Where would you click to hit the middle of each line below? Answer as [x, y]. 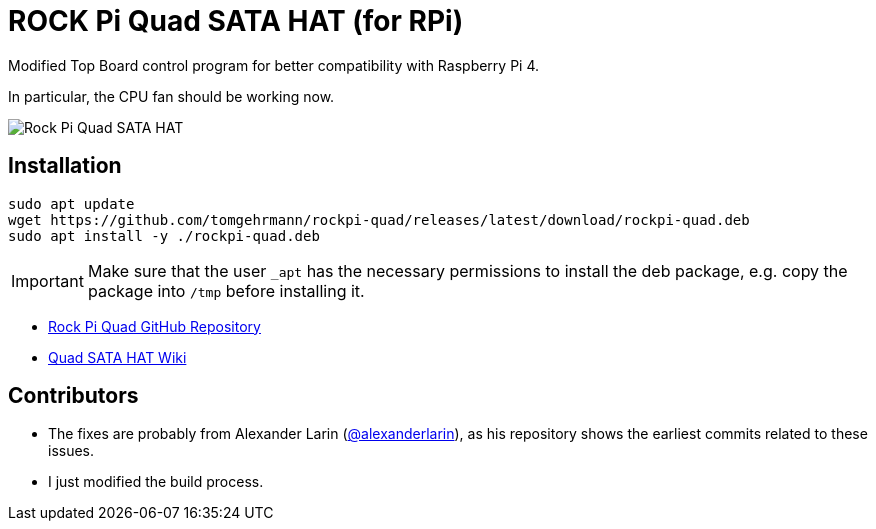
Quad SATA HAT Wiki [117, 357]
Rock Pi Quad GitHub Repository [154, 326]
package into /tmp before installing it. [226, 290]
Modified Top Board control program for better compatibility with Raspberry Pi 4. [274, 65]
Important [47, 280]
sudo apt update [71, 203]
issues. [71, 451]
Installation [65, 166]
